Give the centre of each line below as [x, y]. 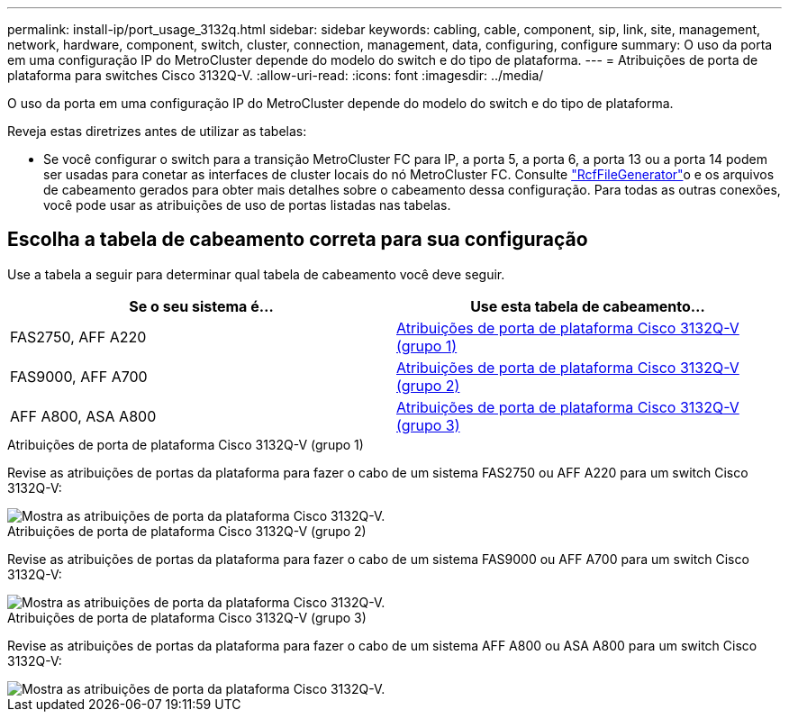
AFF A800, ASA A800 [83, 416]
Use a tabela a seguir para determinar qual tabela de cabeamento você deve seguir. [256, 274]
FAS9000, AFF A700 [79, 376]
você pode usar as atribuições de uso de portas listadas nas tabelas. [247, 205]
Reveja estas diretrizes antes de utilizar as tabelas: [157, 131]
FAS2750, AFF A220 [78, 337]
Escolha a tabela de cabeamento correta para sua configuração [298, 240]
